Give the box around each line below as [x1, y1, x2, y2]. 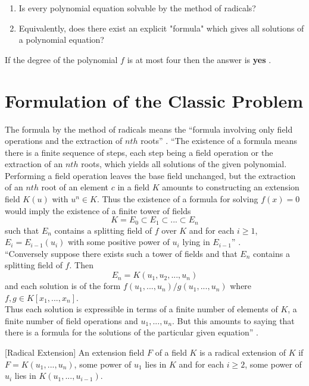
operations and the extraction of [5, 134, 123, 147]
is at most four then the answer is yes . [127, 53, 271, 65]
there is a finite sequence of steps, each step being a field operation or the [5, 146, 273, 158]
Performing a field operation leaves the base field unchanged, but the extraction [5, 169, 296, 181]
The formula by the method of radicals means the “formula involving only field [5, 123, 293, 135]
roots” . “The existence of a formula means [141, 134, 297, 147]
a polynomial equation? [18, 33, 104, 46]
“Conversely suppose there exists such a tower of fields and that [5, 247, 238, 259]
